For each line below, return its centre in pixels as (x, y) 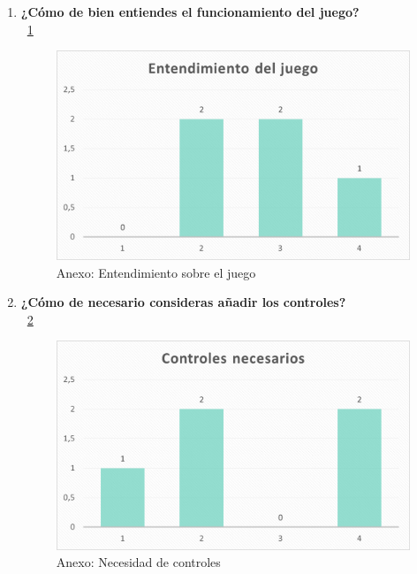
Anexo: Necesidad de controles (138, 562)
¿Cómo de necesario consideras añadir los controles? (183, 302)
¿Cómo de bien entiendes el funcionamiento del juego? (190, 11)
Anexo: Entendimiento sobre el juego (156, 272)
